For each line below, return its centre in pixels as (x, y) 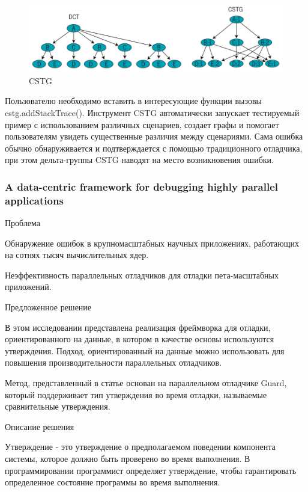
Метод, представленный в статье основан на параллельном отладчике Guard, (146, 383)
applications (34, 200)
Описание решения (40, 426)
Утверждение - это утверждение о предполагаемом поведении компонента (140, 447)
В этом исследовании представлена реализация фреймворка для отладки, (138, 327)
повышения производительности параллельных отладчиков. (113, 362)
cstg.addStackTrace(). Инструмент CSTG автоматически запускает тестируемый (152, 112)
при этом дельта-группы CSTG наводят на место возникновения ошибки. (139, 160)
